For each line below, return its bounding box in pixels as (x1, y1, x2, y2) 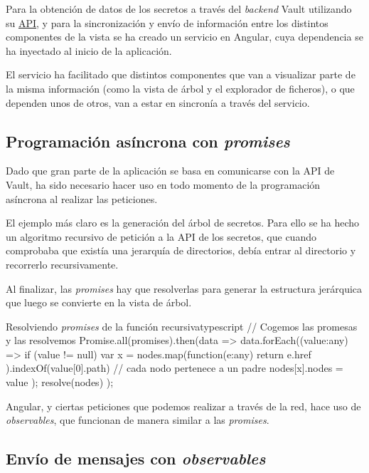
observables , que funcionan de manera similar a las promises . (6, 412, 269, 427)
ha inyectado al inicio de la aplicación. (6, 43, 172, 58)
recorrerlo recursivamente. (6, 256, 119, 271)
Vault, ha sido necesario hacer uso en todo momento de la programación (6, 177, 321, 192)
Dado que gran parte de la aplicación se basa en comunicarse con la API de (6, 163, 335, 178)
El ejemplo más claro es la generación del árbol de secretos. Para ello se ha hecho (6, 215, 360, 230)
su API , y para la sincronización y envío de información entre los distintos (6, 15, 328, 30)
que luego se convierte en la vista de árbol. (6, 295, 192, 310)
